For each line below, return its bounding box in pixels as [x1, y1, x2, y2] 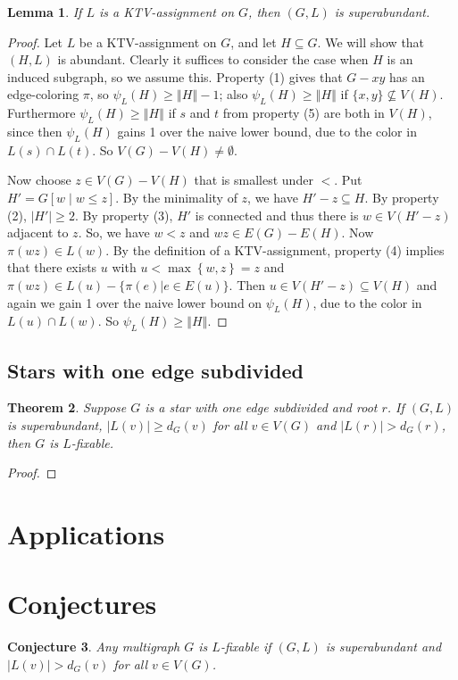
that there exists [7, 258, 97, 277]
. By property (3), [74, 205, 173, 224]
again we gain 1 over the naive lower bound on [7, 293, 262, 311]
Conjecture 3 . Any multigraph [7, 637, 180, 656]
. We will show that [317, 32, 425, 51]
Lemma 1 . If [7, 3, 82, 21]
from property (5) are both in [222, 104, 385, 122]
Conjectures [7, 585, 157, 622]
